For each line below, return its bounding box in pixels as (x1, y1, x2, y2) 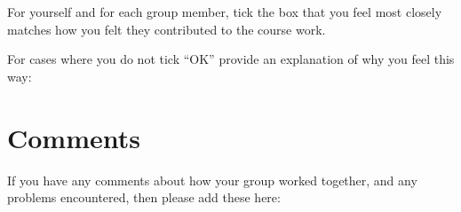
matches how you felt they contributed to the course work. (7, 20, 326, 38)
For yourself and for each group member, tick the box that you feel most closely (7, 3, 442, 20)
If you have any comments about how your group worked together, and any (7, 170, 417, 189)
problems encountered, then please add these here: (7, 188, 281, 207)
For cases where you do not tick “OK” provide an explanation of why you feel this (7, 50, 455, 68)
